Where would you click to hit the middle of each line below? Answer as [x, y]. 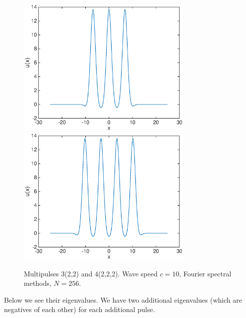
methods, [38, 283]
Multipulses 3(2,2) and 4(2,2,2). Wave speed [91, 273]
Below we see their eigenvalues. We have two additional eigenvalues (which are [123, 299]
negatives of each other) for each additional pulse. [80, 309]
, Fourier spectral [205, 273]
